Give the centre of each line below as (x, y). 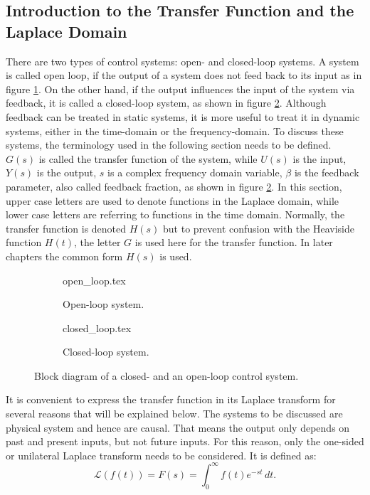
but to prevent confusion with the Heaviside (259, 228)
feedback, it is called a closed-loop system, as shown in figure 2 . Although (166, 103)
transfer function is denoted (66, 228)
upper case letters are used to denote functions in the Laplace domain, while (173, 200)
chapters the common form (64, 256)
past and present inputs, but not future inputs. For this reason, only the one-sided (185, 441)
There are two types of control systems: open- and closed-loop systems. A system (183, 61)
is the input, (319, 158)
